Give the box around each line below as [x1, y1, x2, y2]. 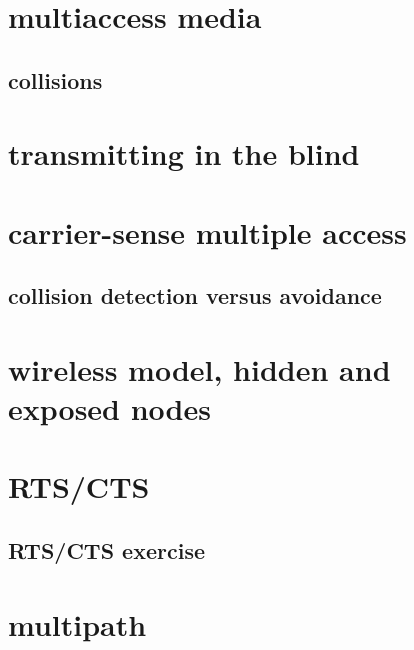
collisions [8, 64, 103, 95]
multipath [8, 603, 147, 644]
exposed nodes [8, 388, 211, 429]
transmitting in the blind [8, 133, 360, 174]
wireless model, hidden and [8, 348, 391, 389]
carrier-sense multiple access [8, 211, 407, 252]
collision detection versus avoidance [8, 280, 382, 311]
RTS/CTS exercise [8, 535, 205, 566]
